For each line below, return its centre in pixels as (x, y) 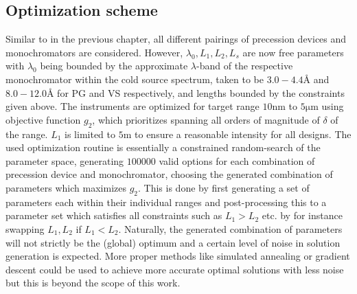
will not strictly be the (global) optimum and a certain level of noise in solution (173, 242)
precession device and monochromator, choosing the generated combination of (169, 174)
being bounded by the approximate (114, 66)
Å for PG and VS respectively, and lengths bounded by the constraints (195, 92)
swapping (25, 228)
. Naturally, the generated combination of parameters (230, 228)
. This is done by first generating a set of (224, 187)
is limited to (90, 134)
